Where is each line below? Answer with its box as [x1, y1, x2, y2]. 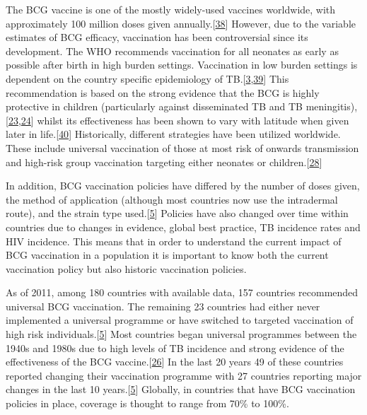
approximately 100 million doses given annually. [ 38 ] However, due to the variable [6, 16, 356, 30]
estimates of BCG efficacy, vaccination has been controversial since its [6, 30, 308, 45]
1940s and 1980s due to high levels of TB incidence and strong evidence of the [6, 340, 344, 355]
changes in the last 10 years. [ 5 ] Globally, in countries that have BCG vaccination [6, 382, 356, 397]
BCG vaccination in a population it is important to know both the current [6, 247, 329, 262]
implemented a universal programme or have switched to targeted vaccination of [6, 312, 354, 327]
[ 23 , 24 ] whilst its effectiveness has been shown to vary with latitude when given [6, 112, 349, 127]
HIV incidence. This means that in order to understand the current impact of [6, 233, 342, 248]
